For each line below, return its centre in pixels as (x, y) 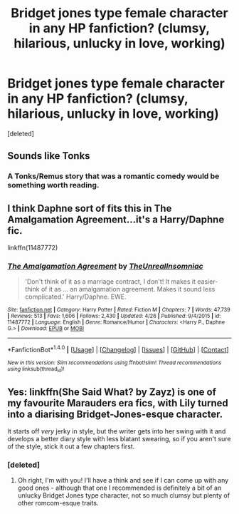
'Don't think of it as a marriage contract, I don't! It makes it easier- (121, 282)
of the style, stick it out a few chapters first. (71, 446)
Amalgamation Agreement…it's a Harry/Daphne (116, 219)
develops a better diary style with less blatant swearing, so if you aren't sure (119, 439)
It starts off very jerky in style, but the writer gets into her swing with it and (117, 431)
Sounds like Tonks (49, 156)
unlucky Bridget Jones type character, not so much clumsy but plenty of (123, 495)
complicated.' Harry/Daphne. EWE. (75, 297)
